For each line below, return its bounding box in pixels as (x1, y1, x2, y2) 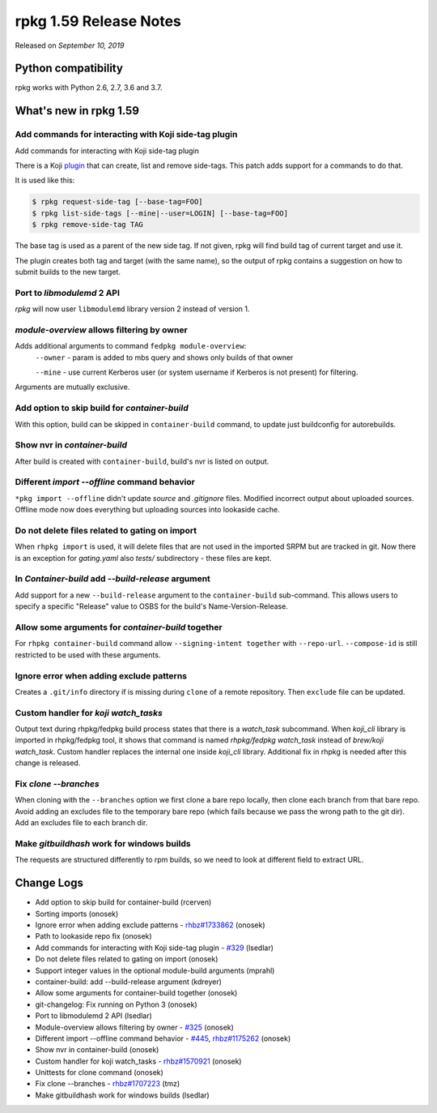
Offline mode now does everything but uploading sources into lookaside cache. (15, 505, 280, 515)
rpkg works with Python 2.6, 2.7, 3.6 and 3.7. (15, 83, 163, 92)
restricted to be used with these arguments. (15, 649, 161, 660)
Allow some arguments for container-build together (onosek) (35, 988, 238, 998)
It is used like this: (15, 175, 75, 186)
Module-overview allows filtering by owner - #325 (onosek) (35, 1022, 235, 1032)
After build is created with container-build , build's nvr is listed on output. (15, 456, 269, 466)
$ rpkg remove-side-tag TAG (32, 220, 143, 229)
